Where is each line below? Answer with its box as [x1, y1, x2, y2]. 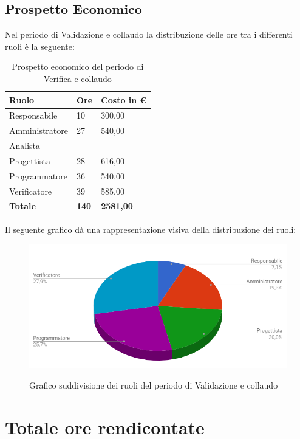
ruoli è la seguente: [5, 40, 75, 52]
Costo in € [101, 93, 146, 106]
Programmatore [9, 169, 67, 182]
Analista [9, 139, 41, 152]
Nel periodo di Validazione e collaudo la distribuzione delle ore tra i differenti [5, 28, 293, 41]
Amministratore [9, 124, 68, 137]
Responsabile [9, 109, 58, 122]
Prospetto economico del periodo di [12, 60, 144, 73]
